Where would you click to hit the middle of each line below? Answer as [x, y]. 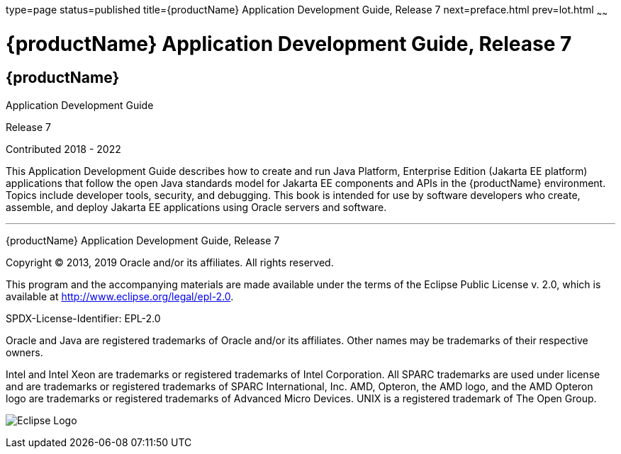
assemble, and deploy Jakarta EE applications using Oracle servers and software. [196, 207]
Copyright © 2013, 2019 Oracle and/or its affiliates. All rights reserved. [170, 262]
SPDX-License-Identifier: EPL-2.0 [83, 318]
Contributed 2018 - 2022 [63, 149]
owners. [24, 352]
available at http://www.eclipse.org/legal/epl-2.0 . [120, 296]
